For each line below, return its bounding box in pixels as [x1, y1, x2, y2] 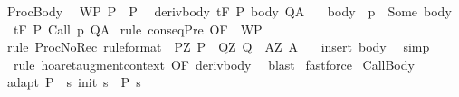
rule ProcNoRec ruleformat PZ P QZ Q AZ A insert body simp [6, 37, 430, 56]
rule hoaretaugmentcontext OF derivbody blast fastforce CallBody [13, 54, 415, 73]
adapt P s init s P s [6, 73, 141, 92]
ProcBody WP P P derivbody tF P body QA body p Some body [6, 2, 452, 20]
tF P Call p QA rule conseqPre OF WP [13, 19, 263, 38]
